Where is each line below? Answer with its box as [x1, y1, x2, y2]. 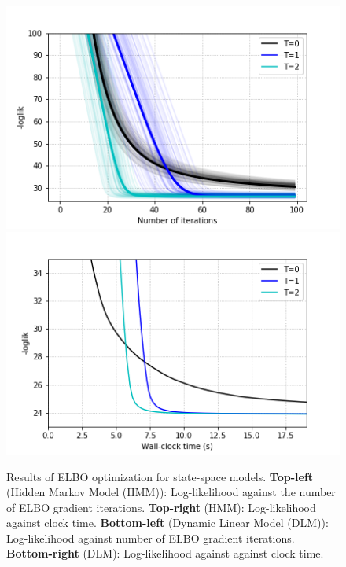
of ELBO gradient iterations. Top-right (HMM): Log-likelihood [6, 499, 316, 515]
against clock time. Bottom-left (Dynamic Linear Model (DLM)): [6, 514, 329, 531]
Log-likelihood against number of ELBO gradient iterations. [6, 529, 295, 546]
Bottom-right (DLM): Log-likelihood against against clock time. [6, 545, 324, 561]
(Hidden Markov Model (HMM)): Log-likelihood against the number [6, 484, 336, 500]
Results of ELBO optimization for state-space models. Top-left [6, 468, 314, 484]
